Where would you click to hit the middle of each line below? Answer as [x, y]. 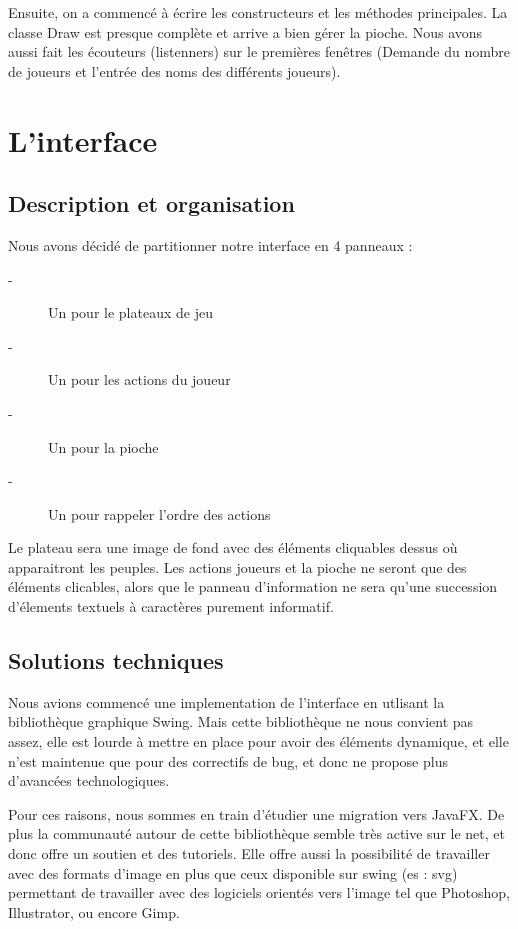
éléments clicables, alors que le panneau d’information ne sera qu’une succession [253, 586]
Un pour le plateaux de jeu [130, 312]
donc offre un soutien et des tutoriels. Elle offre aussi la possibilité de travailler [249, 853]
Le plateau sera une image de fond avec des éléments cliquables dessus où [233, 547]
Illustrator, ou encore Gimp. [94, 911]
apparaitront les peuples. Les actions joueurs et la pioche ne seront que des [237, 566]
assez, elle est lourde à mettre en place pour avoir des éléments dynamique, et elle [258, 741]
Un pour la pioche [103, 446]
